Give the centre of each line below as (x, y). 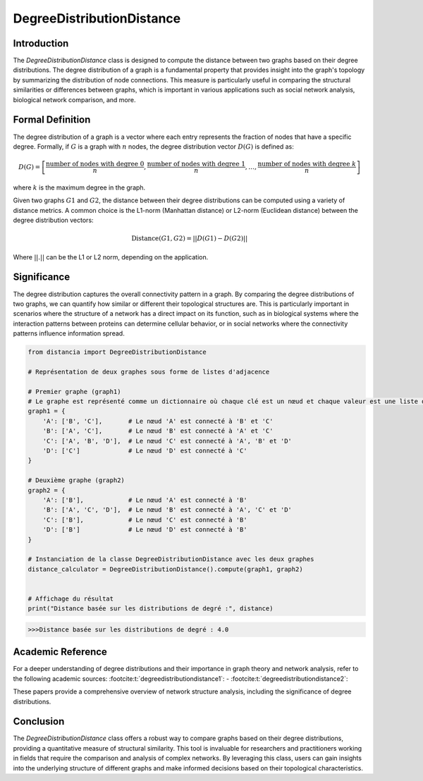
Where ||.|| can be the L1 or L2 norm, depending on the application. (111, 257)
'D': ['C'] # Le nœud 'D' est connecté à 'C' (145, 451)
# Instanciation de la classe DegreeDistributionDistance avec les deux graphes (171, 559)
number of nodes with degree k (307, 164)
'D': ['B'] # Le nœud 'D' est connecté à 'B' (145, 530)
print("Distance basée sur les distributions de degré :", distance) (151, 609)
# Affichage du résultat (71, 598)
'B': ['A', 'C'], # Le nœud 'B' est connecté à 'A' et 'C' (158, 431)
